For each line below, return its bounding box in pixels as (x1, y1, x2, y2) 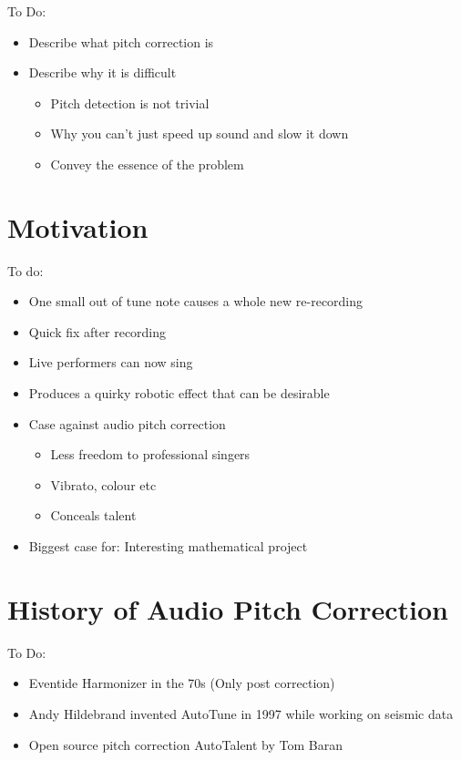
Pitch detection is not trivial (50, 93, 210, 112)
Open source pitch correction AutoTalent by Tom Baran (28, 734, 343, 754)
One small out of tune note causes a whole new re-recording (28, 292, 364, 311)
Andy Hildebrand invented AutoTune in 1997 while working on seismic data (28, 704, 454, 723)
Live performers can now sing (28, 353, 193, 372)
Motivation (7, 208, 149, 245)
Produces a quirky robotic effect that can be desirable (28, 384, 330, 403)
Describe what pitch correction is (28, 32, 214, 51)
